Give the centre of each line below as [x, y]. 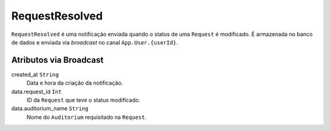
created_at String [35, 74]
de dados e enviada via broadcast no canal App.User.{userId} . [95, 42]
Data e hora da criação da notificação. [75, 83]
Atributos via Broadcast [57, 60]
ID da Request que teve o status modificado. [83, 100]
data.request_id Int [37, 91]
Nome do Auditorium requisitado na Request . [86, 117]
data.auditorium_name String [50, 108]
